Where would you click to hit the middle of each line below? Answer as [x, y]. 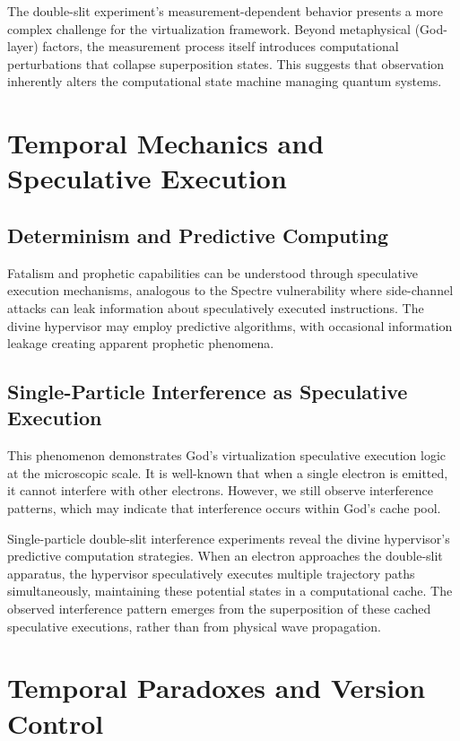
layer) [23, 46]
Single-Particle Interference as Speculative [208, 392]
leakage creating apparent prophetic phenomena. [141, 343]
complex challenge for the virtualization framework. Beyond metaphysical [209, 28]
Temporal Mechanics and [166, 143]
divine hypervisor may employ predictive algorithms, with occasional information [230, 325]
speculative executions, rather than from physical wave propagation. [194, 626]
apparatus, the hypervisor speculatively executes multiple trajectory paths [211, 573]
